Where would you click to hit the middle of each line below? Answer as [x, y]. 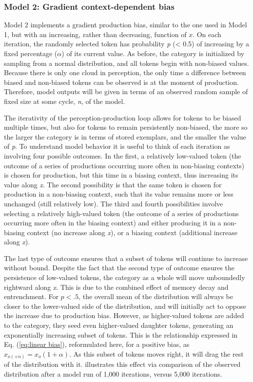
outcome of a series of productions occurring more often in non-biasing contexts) [124, 165]
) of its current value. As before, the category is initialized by [153, 53]
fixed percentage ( [31, 53]
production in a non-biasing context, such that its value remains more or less [119, 194]
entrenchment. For [31, 296]
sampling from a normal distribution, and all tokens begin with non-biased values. [126, 63]
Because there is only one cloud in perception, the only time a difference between [125, 72]
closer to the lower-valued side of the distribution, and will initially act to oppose [125, 306]
